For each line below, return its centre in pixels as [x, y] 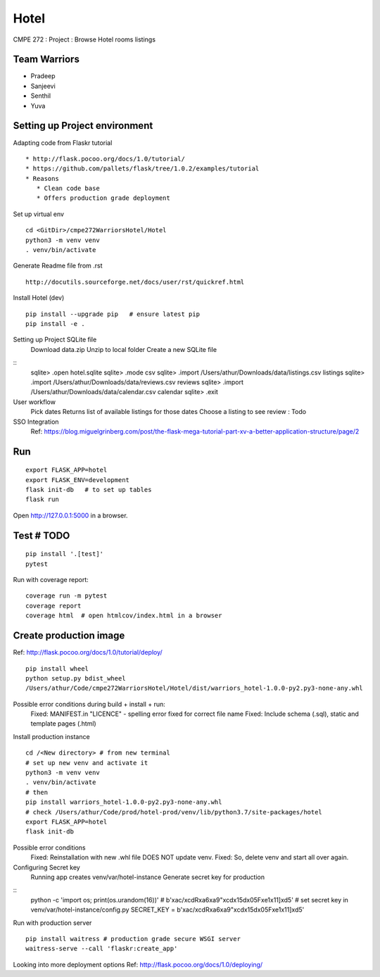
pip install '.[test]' [65, 554]
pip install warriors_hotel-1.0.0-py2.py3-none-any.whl [124, 802]
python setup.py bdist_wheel [76, 678]
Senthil [41, 96]
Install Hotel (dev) [39, 298]
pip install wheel [57, 668]
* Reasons [42, 178]
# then [37, 792]
